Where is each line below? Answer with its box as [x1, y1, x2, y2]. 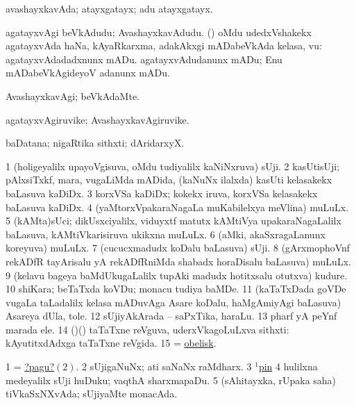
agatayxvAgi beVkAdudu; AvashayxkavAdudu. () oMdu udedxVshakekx [6, 24, 312, 39]
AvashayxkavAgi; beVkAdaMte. [6, 88, 139, 103]
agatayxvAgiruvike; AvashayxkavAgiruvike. [6, 112, 189, 126]
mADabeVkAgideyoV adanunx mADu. [6, 65, 170, 80]
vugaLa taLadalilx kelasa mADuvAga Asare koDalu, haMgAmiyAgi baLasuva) [6, 295, 341, 309]
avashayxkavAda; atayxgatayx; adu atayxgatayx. [6, 1, 213, 15]
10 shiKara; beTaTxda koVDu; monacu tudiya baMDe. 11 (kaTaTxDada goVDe [6, 281, 346, 296]
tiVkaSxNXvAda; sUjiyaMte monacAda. [6, 386, 178, 401]
